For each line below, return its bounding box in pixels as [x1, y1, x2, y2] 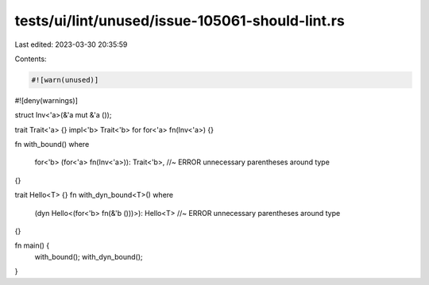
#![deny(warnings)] [14, 95, 79, 105]
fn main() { [14, 241, 50, 250]
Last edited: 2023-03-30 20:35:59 [14, 40, 128, 49]
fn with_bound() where [14, 140, 90, 149]
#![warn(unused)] [31, 75, 99, 84]
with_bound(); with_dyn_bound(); [34, 252, 143, 261]
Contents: [14, 54, 47, 64]
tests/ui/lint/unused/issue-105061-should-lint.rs [14, 12, 345, 29]
